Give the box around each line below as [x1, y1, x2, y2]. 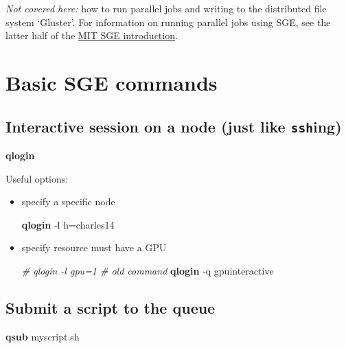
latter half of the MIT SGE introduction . [5, 28, 178, 43]
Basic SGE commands [5, 68, 218, 96]
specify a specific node [21, 194, 115, 209]
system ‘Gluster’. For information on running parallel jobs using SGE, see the [5, 14, 331, 29]
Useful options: [5, 171, 69, 185]
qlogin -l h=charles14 [21, 217, 115, 231]
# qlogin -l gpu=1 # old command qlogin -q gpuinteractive [21, 263, 274, 277]
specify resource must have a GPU [21, 240, 167, 255]
